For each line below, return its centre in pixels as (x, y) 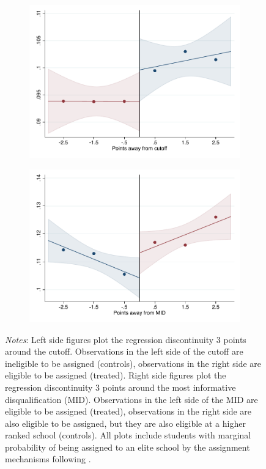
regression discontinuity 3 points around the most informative (120, 387)
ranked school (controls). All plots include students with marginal (128, 435)
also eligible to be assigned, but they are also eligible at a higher (125, 423)
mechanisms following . (48, 459)
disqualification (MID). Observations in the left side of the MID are (131, 399)
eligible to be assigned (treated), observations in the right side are (128, 411)
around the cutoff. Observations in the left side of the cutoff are (124, 351)
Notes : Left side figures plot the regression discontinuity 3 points (126, 339)
